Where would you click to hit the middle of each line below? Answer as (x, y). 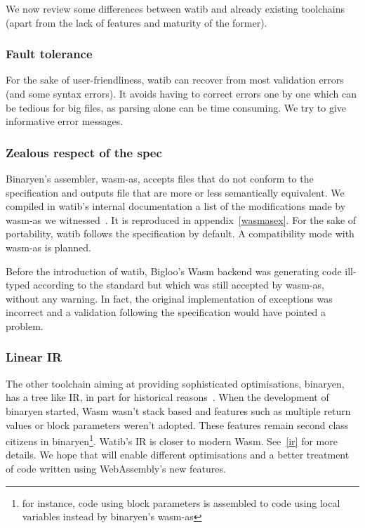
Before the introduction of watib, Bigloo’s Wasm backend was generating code (174, 271)
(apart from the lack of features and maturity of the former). (137, 22)
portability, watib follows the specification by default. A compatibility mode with (180, 233)
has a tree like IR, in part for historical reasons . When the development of (167, 397)
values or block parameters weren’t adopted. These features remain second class (177, 424)
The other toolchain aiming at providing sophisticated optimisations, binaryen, (175, 383)
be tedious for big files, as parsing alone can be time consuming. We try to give (176, 107)
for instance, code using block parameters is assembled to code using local (181, 502)
